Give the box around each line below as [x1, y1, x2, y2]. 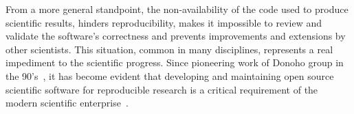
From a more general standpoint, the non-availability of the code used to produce [5, 2, 349, 16]
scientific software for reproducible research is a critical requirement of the [5, 82, 318, 96]
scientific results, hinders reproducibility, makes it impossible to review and [5, 15, 322, 29]
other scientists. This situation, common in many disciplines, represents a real [5, 42, 333, 56]
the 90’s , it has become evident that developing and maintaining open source [5, 68, 334, 83]
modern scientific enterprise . [5, 96, 129, 110]
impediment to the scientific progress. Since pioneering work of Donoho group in [5, 55, 344, 70]
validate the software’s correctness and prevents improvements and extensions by [5, 29, 346, 43]
